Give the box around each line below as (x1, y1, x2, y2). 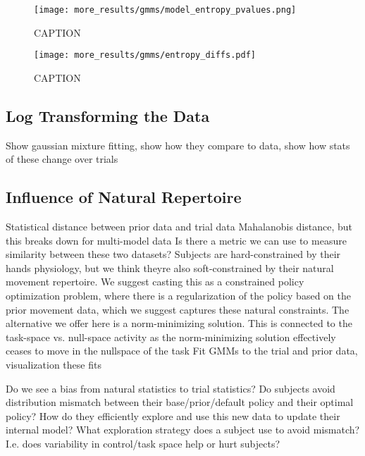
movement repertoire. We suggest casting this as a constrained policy (6, 274, 304, 289)
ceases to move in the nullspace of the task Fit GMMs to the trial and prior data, (6, 343, 358, 358)
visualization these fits (6, 357, 101, 372)
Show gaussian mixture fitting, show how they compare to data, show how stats (6, 137, 350, 152)
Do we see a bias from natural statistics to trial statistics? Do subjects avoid (6, 381, 335, 395)
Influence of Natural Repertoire (6, 186, 242, 208)
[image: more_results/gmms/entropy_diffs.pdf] (34, 50, 256, 61)
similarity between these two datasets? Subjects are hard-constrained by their (6, 247, 341, 261)
